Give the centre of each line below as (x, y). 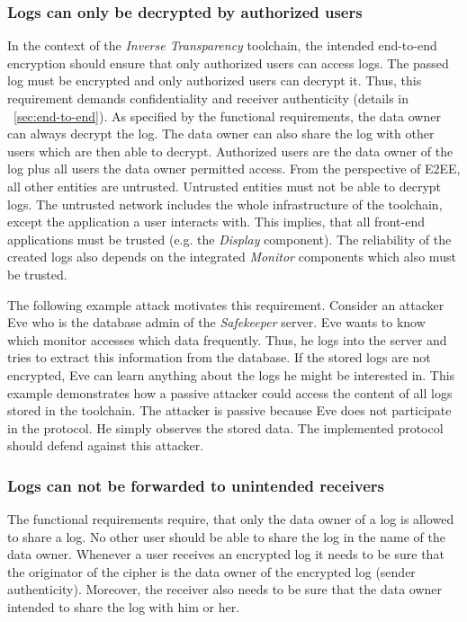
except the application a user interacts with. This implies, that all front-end (216, 222)
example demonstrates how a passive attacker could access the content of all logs (230, 392)
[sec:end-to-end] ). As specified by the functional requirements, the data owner (227, 116)
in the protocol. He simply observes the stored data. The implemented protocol (225, 427)
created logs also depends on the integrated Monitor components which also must (232, 257)
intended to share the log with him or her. (124, 607)
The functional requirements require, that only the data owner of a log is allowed (231, 519)
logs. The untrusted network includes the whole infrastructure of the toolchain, (225, 204)
